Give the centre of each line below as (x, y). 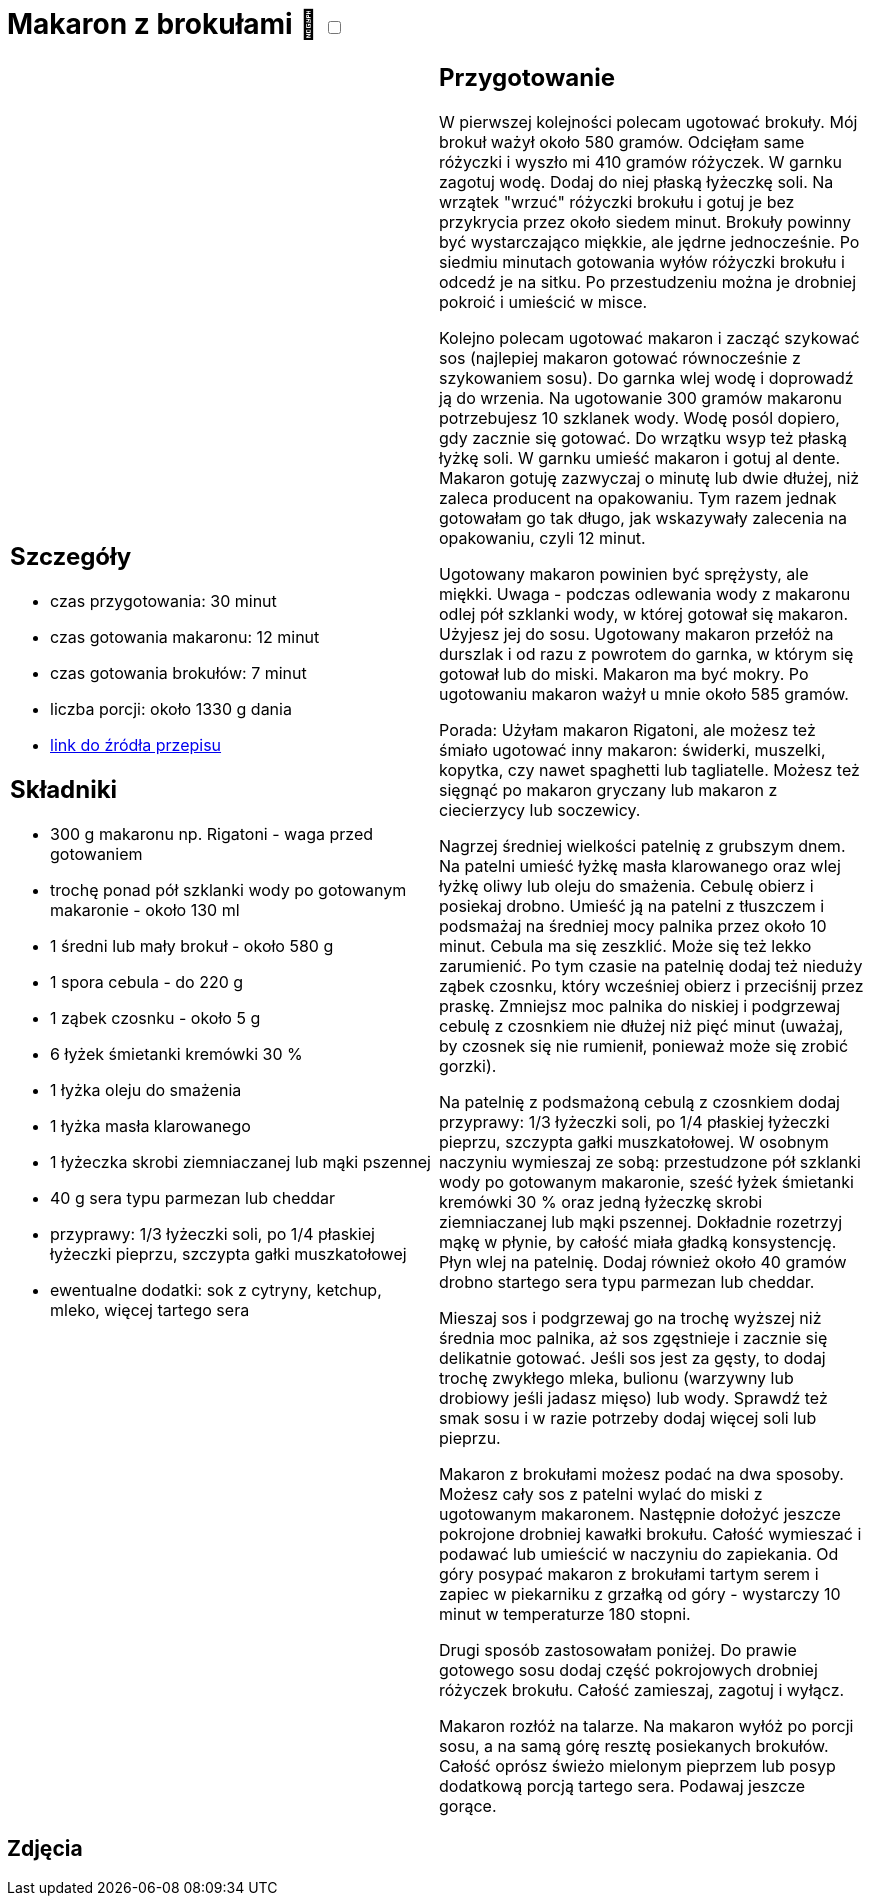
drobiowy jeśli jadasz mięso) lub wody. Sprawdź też (633, 1397)
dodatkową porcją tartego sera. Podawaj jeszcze (622, 1785)
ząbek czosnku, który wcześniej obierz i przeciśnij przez (651, 985)
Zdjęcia (45, 1849)
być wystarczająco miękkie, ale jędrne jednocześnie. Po (649, 241)
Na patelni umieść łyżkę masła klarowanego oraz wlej (640, 865)
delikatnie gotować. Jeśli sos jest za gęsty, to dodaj (632, 1357)
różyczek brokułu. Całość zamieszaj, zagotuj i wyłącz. (642, 1689)
